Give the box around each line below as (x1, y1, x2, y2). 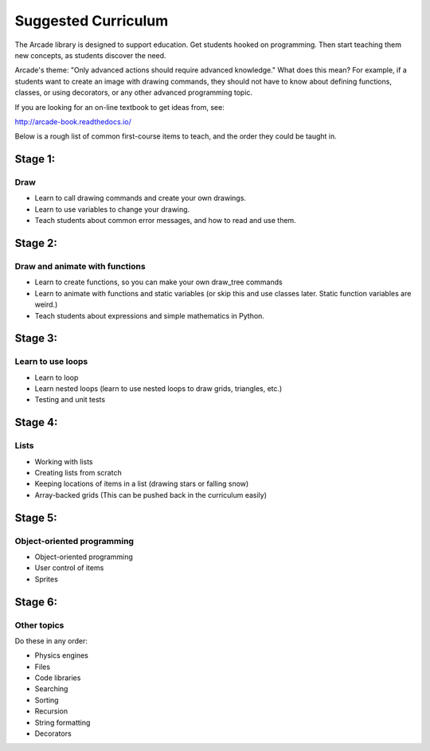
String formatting (34, 718, 91, 727)
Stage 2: (14, 237, 57, 250)
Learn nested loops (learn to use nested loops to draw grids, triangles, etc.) (34, 384, 283, 393)
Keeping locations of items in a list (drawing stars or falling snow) (34, 479, 249, 489)
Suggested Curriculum (14, 12, 169, 29)
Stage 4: (14, 416, 58, 429)
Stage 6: (14, 595, 58, 608)
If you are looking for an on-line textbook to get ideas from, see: (14, 102, 225, 111)
